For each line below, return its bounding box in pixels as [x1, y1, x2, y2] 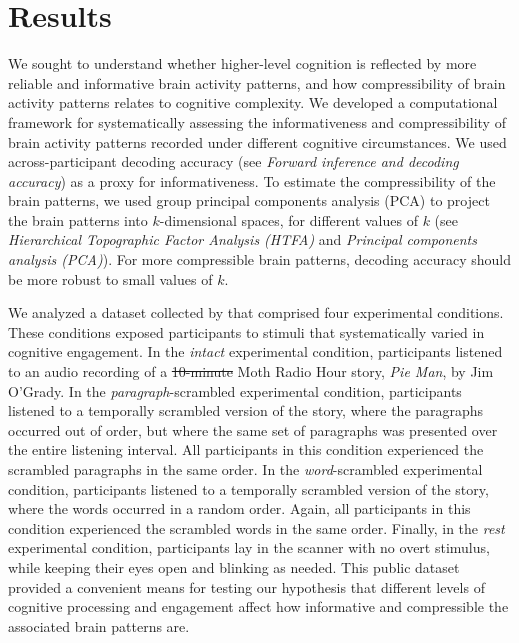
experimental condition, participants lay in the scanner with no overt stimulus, [8, 537, 490, 558]
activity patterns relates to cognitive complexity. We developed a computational [8, 92, 498, 113]
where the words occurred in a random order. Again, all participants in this [8, 498, 471, 519]
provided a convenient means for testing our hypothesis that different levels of [8, 576, 485, 597]
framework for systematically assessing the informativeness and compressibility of [8, 111, 506, 132]
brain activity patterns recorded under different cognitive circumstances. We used [8, 131, 507, 152]
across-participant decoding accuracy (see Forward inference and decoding [8, 151, 459, 172]
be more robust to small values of [8, 268, 213, 289]
